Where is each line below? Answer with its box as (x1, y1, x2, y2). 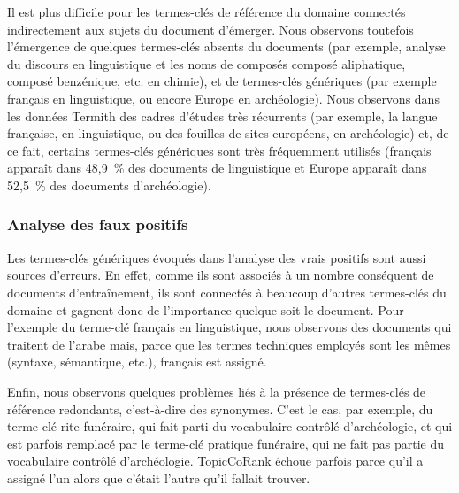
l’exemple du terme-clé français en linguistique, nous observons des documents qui (7, 318, 452, 336)
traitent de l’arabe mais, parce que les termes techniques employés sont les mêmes (7, 335, 451, 353)
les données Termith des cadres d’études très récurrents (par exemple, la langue (7, 106, 438, 125)
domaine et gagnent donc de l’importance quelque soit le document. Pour (7, 300, 404, 319)
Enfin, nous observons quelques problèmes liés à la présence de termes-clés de (7, 381, 426, 400)
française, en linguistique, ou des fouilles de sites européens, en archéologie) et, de (7, 124, 449, 143)
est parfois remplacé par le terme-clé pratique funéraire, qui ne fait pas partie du (7, 434, 445, 452)
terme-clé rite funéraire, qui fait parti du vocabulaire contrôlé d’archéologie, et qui (7, 417, 453, 435)
